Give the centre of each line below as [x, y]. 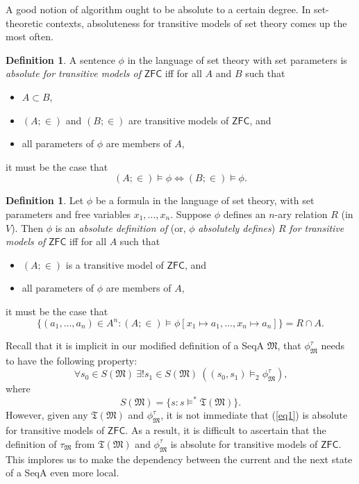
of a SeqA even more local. [62, 473]
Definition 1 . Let [45, 200]
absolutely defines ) [237, 227]
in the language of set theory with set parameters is [237, 59]
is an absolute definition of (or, [120, 227]
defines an [244, 214]
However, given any [47, 415]
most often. [30, 36]
